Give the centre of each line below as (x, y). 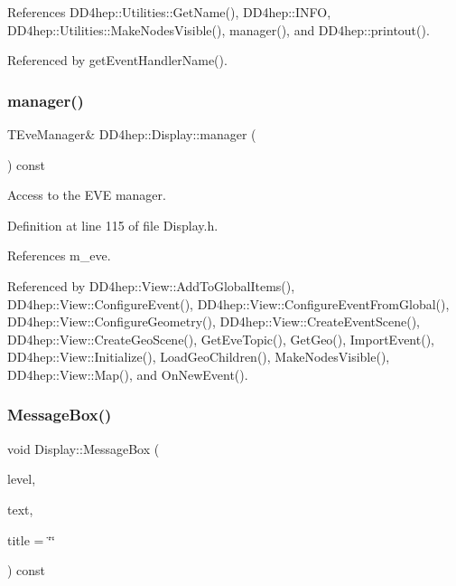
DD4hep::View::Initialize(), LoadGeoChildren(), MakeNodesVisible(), (199, 357)
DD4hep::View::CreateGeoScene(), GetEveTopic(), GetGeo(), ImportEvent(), (221, 339)
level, (22, 479)
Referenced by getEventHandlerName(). (117, 60)
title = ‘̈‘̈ (31, 539)
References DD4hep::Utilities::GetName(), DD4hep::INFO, (169, 12)
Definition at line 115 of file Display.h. (113, 225)
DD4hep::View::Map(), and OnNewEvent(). (128, 374)
